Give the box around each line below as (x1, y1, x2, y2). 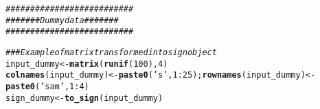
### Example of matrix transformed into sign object (5, 47, 217, 57)
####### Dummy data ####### (5, 15, 119, 25)
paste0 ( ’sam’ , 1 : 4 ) (5, 81, 89, 91)
